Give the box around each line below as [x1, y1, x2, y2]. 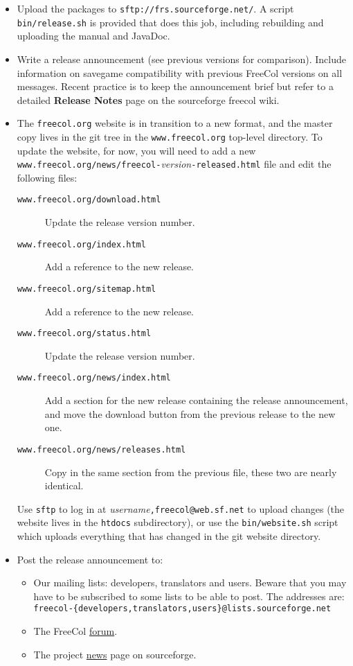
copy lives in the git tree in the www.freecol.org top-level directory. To [17, 129, 323, 143]
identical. [44, 478, 84, 493]
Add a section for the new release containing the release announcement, [44, 393, 348, 408]
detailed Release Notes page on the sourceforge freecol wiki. [17, 92, 280, 107]
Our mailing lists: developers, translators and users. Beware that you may [33, 575, 347, 590]
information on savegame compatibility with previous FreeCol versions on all [17, 65, 343, 80]
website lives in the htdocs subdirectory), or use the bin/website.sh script [17, 515, 338, 529]
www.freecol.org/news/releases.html [17, 444, 186, 455]
